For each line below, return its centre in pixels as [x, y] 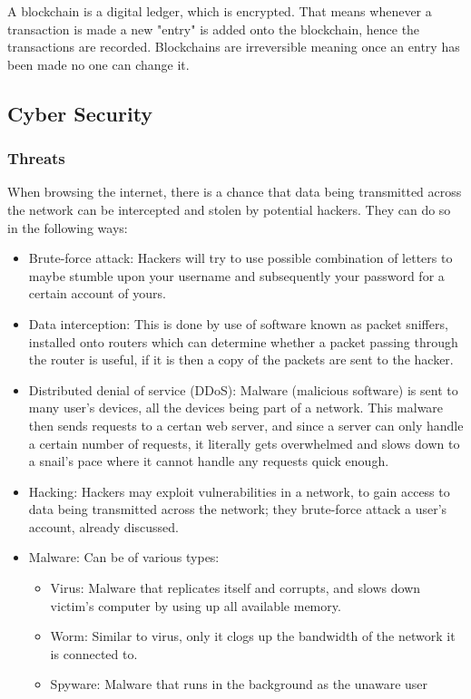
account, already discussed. [103, 526]
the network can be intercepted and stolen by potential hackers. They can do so [229, 209]
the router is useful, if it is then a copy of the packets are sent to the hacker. [241, 359]
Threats [36, 158]
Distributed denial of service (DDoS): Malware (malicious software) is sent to [243, 389]
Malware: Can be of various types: [124, 557]
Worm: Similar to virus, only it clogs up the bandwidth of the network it [253, 636]
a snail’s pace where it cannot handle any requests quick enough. [209, 461]
